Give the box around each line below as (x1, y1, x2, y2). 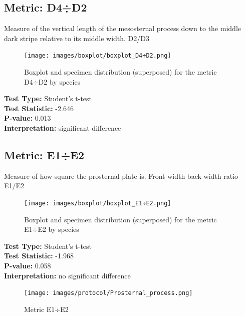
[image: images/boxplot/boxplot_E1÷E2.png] (24, 200, 171, 207)
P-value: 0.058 (4, 260, 51, 271)
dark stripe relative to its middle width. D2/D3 (4, 33, 150, 43)
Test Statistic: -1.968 (4, 250, 74, 261)
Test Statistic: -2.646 (4, 103, 74, 113)
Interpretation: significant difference (4, 123, 121, 133)
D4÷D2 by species (24, 76, 81, 87)
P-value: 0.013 (4, 113, 51, 123)
